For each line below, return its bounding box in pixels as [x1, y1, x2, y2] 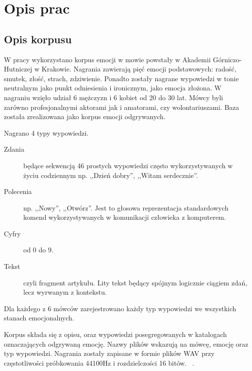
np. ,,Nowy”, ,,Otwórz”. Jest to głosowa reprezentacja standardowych [23, 202, 229, 212]
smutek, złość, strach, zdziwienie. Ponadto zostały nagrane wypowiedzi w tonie [4, 73, 239, 83]
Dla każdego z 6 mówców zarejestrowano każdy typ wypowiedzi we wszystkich [4, 303, 236, 313]
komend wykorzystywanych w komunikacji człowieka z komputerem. [23, 212, 226, 222]
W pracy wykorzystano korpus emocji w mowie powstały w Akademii [4, 54, 211, 64]
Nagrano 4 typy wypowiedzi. [4, 127, 89, 138]
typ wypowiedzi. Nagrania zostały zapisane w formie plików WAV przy [4, 348, 215, 358]
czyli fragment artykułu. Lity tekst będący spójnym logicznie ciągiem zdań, [23, 277, 248, 287]
